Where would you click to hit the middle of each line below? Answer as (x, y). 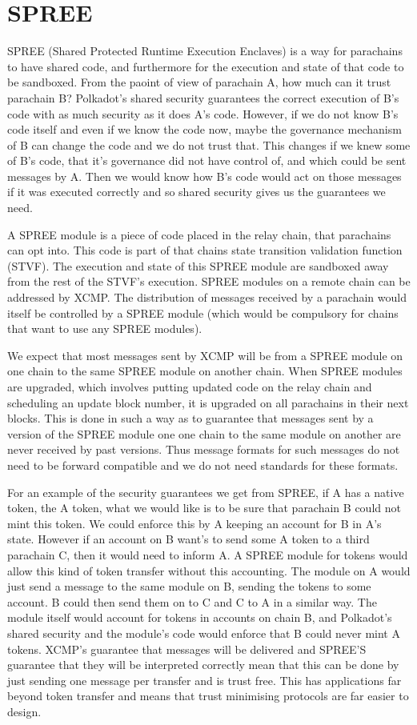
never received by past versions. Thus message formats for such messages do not (204, 449)
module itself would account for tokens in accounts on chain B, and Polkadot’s (200, 617)
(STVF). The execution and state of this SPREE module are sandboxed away (198, 265)
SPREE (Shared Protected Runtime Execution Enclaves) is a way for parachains (205, 51)
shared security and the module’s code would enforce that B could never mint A (204, 633)
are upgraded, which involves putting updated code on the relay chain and (190, 387)
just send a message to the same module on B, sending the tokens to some (189, 586)
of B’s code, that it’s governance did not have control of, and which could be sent (207, 160)
